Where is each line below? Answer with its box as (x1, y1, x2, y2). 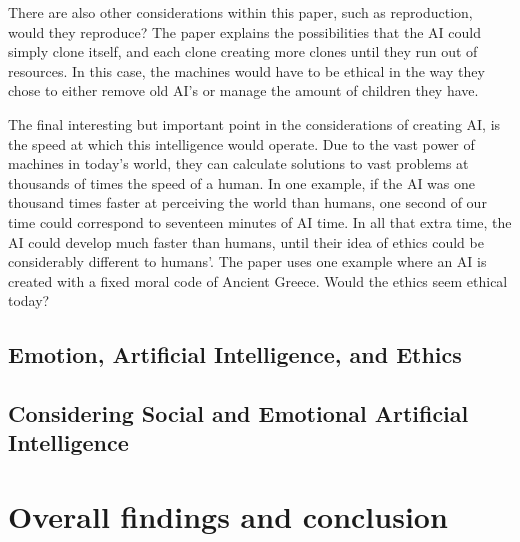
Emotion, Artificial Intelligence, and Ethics (8, 339, 462, 370)
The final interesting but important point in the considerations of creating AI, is (8, 113, 501, 134)
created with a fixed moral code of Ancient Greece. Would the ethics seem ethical (8, 270, 508, 291)
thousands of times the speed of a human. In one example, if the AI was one (8, 172, 476, 193)
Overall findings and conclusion (8, 496, 448, 537)
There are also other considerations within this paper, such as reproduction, (8, 2, 473, 22)
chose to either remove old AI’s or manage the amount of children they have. (8, 80, 479, 101)
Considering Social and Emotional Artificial (8, 398, 469, 429)
